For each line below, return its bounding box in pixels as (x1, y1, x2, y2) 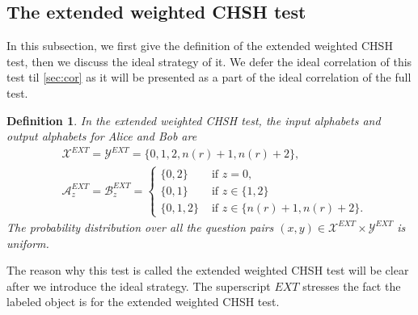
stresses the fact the (302, 277, 401, 294)
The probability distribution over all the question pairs (6, 218, 274, 235)
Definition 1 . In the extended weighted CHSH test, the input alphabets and (6, 111, 381, 128)
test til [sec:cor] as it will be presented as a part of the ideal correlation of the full (6, 69, 412, 86)
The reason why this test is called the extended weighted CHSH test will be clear (6, 262, 409, 279)
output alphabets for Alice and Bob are (6, 128, 197, 145)
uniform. (6, 234, 49, 251)
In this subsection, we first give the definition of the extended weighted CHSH (6, 37, 393, 54)
